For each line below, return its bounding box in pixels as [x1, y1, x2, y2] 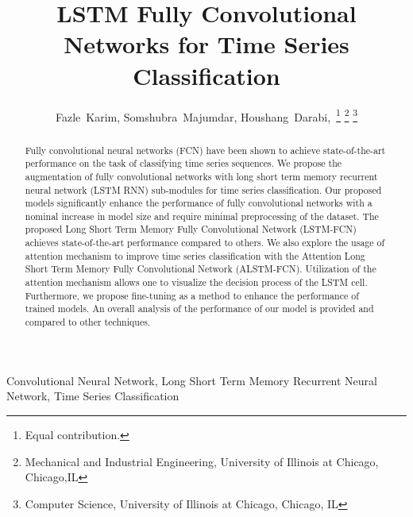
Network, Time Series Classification [6, 388, 179, 404]
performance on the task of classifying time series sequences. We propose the [25, 156, 342, 170]
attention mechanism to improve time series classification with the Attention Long [25, 249, 365, 262]
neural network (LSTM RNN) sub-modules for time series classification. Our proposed [25, 183, 382, 196]
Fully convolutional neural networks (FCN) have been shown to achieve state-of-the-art [25, 143, 386, 156]
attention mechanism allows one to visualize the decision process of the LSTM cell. [25, 276, 368, 289]
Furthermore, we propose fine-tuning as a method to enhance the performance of [25, 288, 359, 302]
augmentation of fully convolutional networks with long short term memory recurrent [25, 169, 378, 183]
